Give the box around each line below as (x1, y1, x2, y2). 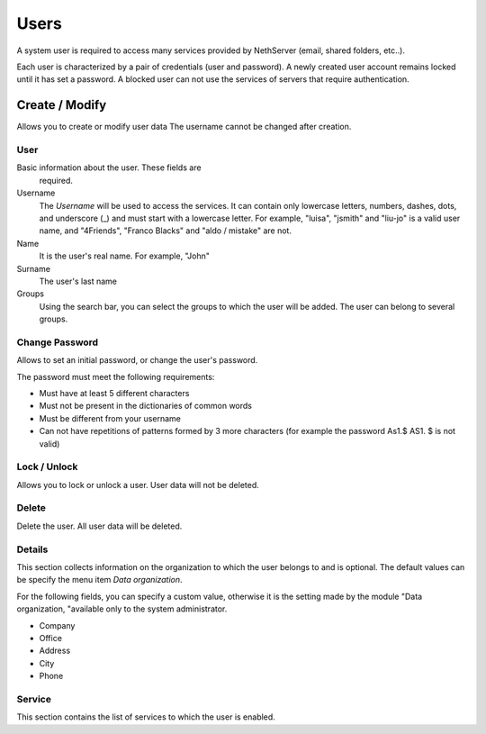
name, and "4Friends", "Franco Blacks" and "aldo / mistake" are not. (39, 225, 292, 236)
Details (16, 543, 49, 556)
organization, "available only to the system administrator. (16, 603, 228, 614)
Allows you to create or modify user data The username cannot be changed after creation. (16, 122, 352, 132)
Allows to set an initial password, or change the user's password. (16, 355, 258, 366)
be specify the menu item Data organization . (16, 575, 184, 585)
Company (39, 620, 76, 630)
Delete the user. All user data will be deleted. (16, 521, 183, 531)
